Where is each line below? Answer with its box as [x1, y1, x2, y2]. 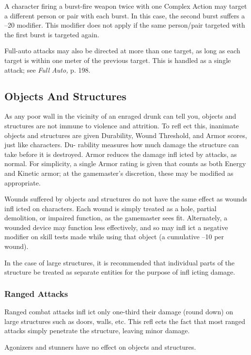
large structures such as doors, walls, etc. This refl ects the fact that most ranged [4, 316, 246, 326]
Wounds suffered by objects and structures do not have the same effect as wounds [4, 194, 247, 204]
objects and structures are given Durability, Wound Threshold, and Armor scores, [4, 130, 247, 140]
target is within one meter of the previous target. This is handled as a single [4, 55, 231, 65]
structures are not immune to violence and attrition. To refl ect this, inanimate [4, 120, 239, 130]
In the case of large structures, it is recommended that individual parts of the [4, 257, 235, 267]
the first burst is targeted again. [4, 29, 99, 39]
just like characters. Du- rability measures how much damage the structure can [4, 139, 239, 150]
